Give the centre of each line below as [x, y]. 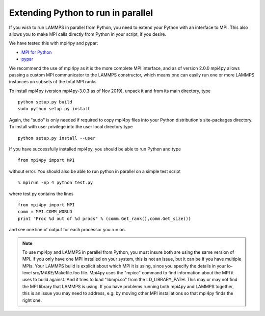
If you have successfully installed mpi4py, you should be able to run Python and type [95, 149]
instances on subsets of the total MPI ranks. [53, 82]
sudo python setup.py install [54, 109]
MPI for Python [37, 52]
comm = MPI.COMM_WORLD [45, 212]
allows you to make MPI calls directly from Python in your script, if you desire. [88, 34]
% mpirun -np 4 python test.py [55, 183]
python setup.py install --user [57, 138]
